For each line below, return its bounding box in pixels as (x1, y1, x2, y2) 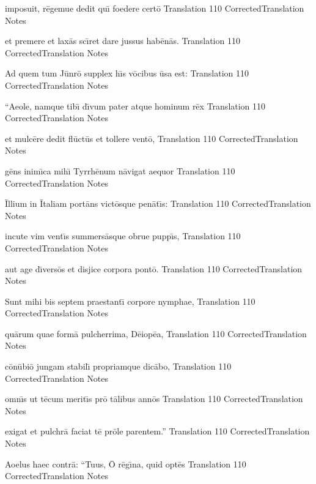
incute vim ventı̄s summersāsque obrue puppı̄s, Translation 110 (5, 229, 241, 242)
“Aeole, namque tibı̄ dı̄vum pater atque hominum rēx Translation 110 (5, 99, 266, 112)
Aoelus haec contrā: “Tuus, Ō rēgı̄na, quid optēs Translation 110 (5, 457, 246, 470)
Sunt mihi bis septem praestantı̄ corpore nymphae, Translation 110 (5, 294, 255, 307)
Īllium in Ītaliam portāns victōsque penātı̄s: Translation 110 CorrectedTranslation (5, 197, 311, 210)
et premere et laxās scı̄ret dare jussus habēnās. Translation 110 (5, 34, 240, 47)
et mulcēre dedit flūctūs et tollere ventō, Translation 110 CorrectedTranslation (5, 132, 298, 144)
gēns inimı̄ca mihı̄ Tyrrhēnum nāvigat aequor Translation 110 (5, 164, 235, 177)
